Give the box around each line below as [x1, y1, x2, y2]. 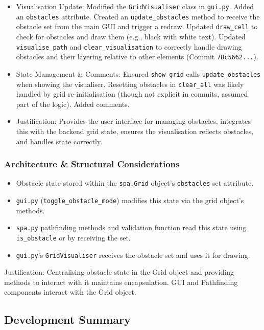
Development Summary [4, 312, 131, 327]
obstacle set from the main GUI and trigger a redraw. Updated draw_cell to [16, 21, 258, 32]
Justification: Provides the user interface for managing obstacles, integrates [16, 116, 251, 126]
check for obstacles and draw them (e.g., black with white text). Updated [16, 31, 246, 41]
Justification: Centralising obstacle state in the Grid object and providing [4, 267, 234, 277]
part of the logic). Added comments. [16, 98, 130, 109]
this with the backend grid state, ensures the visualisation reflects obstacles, [16, 125, 254, 136]
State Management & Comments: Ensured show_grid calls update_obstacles [16, 68, 261, 79]
